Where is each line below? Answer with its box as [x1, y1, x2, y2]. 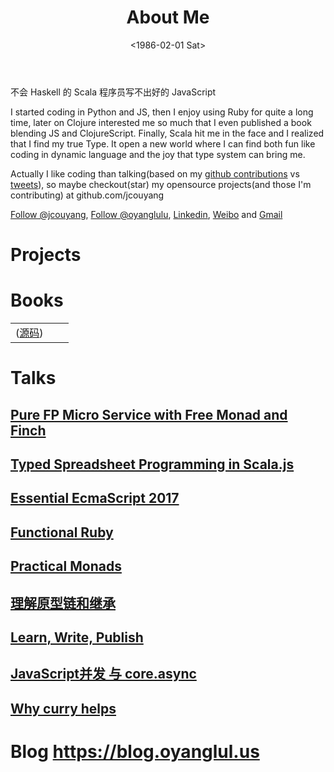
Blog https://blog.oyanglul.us [10, 740, 260, 763]
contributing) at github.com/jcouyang [10, 189, 165, 201]
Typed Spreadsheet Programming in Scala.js [10, 456, 295, 473]
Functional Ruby [10, 524, 114, 541]
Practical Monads [10, 558, 122, 575]
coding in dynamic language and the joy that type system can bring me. [10, 148, 306, 160]
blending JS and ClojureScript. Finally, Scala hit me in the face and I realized [10, 127, 325, 139]
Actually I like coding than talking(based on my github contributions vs [10, 167, 300, 180]
